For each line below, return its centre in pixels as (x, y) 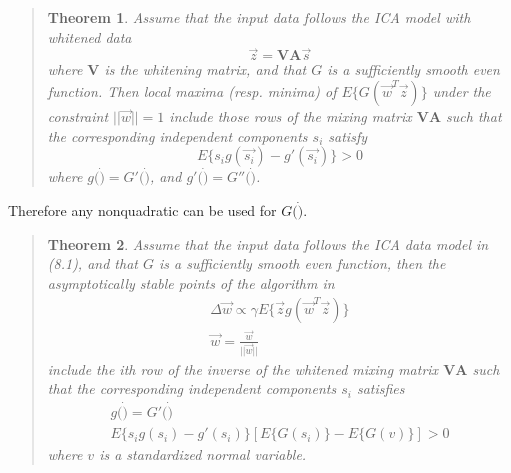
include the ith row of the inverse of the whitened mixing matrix (243, 368)
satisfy (347, 135)
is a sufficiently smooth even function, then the (302, 263)
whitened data (89, 36)
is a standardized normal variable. (203, 454)
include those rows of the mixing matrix (290, 116)
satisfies (380, 388)
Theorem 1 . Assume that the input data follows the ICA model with (259, 17)
